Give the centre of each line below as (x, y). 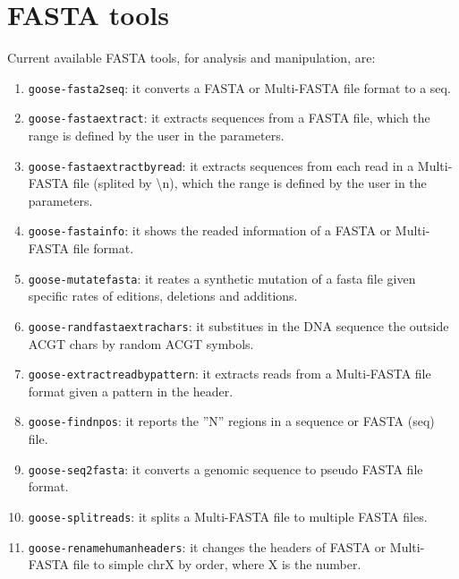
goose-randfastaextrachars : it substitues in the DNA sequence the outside (238, 325)
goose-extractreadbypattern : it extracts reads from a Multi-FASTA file (229, 374)
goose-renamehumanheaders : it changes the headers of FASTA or (207, 546)
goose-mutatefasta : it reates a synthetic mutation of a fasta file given (222, 278)
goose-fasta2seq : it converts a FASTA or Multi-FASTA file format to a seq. (239, 87)
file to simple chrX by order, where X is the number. (217, 564)
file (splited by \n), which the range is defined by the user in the (250, 183)
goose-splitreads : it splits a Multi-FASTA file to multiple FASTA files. (228, 516)
